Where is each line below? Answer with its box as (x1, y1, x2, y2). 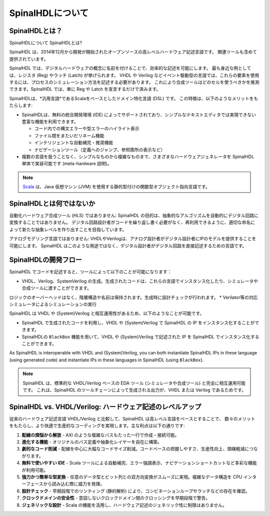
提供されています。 (9, 56, 48, 62)
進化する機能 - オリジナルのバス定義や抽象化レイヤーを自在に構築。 (21, 439, 162, 445)
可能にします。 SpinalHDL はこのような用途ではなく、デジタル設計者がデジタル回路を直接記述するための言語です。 (9, 243, 247, 249)
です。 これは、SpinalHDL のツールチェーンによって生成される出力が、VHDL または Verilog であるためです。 (22, 387, 246, 393)
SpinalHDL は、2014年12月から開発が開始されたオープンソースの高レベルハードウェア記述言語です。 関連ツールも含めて (9, 49, 257, 55)
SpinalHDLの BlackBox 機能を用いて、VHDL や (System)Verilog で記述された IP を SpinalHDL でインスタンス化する (21, 333, 259, 340)
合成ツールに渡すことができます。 (21, 285, 92, 291)
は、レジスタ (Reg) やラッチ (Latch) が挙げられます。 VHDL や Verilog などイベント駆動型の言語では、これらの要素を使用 (9, 72, 259, 78)
